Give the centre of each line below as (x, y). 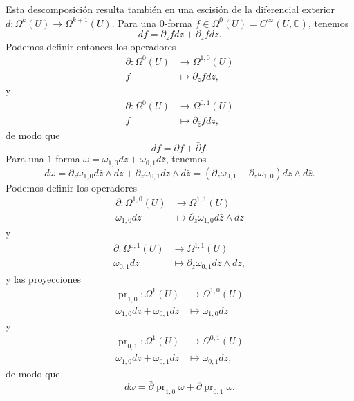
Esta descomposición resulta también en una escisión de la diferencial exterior (170, 9)
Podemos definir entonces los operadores (91, 46)
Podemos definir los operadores (71, 187)
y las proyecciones (44, 278)
